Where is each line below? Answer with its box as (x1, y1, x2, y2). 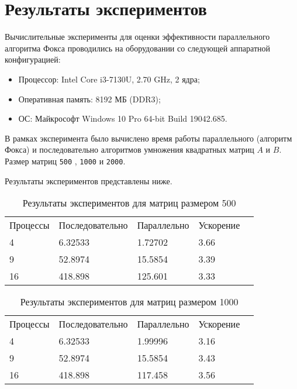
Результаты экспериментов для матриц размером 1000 (20, 295, 239, 309)
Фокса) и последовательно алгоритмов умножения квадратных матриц (5, 143, 254, 156)
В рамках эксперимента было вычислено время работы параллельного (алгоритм (5, 132, 292, 144)
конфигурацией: (5, 53, 61, 66)
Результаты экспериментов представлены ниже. (5, 174, 172, 187)
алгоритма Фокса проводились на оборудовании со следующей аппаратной (5, 42, 271, 54)
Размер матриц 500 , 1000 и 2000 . (5, 154, 126, 167)
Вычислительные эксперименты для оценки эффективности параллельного (5, 30, 270, 43)
